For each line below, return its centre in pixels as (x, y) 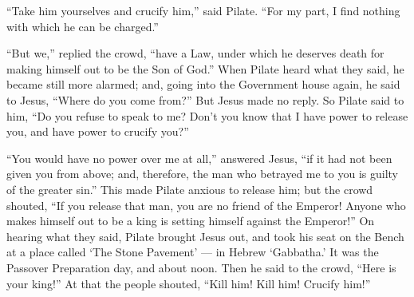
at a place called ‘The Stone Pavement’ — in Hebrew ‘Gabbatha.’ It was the (193, 252)
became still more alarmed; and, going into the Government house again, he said (203, 84)
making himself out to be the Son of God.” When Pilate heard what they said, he (205, 68)
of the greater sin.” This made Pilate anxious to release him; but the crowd (190, 189)
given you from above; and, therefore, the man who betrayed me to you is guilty (203, 174)
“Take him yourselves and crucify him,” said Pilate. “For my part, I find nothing (203, 10)
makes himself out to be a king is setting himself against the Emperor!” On (191, 221)
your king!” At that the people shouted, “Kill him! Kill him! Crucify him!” (189, 283)
